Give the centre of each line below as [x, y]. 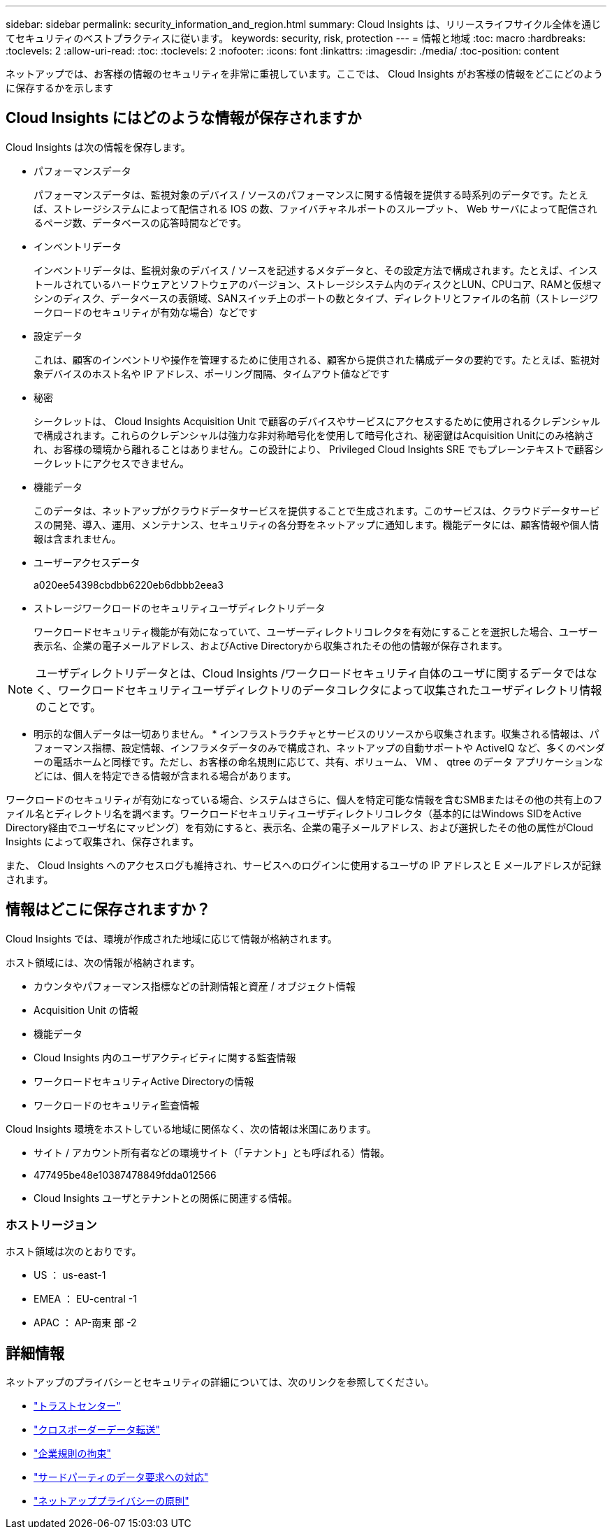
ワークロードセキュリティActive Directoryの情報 [144, 1081]
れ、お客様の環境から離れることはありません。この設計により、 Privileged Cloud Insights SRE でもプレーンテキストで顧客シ [319, 449]
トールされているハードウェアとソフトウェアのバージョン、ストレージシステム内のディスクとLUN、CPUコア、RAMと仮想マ [318, 284]
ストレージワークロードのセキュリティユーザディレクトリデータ [180, 608]
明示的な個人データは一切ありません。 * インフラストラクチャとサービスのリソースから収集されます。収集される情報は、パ [316, 733]
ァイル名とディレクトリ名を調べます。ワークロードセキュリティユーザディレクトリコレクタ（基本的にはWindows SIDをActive [294, 813]
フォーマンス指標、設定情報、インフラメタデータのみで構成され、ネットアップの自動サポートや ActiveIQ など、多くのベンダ [320, 747]
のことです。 [68, 707]
